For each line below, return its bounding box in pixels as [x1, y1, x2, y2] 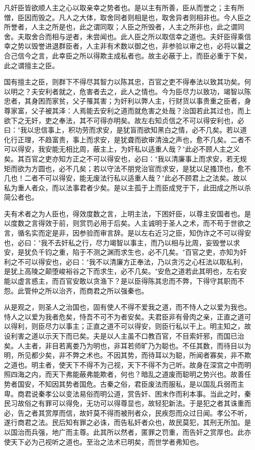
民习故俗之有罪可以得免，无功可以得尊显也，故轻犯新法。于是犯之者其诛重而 [4, 398, 251, 408]
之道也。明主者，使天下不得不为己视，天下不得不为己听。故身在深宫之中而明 [4, 359, 251, 370]
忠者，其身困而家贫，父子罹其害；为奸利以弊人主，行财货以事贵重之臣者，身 [4, 96, 251, 106]
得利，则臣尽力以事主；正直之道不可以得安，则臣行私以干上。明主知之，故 [10, 321, 251, 331]
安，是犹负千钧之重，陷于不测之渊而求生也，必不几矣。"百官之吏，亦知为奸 [4, 247, 247, 257]
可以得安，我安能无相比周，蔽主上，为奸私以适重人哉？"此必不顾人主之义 [4, 144, 240, 154]
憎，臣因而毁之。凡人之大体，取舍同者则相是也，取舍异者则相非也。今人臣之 [4, 12, 251, 22]
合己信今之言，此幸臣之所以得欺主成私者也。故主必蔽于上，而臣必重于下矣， [4, 50, 251, 60]
